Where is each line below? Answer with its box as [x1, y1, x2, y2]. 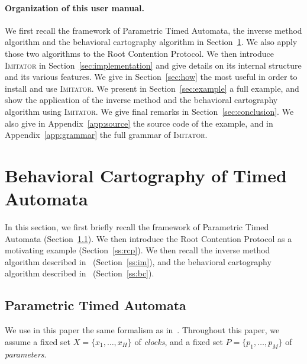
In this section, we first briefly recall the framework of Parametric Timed [5, 221, 269, 233]
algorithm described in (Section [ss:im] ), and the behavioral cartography [5, 255, 272, 268]
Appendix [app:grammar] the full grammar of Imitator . [5, 128, 208, 141]
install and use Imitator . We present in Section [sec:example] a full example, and [5, 82, 299, 94]
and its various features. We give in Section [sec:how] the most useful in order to [5, 70, 298, 83]
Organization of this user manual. [5, 1, 144, 14]
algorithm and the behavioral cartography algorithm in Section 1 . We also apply [5, 36, 298, 48]
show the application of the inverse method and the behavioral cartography [5, 94, 278, 106]
